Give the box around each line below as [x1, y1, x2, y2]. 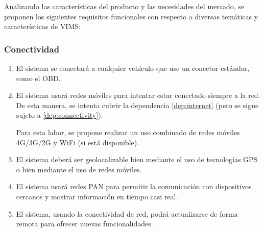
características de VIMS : [4, 21, 81, 32]
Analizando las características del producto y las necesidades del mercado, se [4, 1, 245, 11]
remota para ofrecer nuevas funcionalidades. [16, 218, 153, 229]
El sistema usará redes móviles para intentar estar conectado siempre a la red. [16, 90, 260, 100]
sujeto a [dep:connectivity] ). [16, 110, 103, 120]
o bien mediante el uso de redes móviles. [16, 164, 142, 174]
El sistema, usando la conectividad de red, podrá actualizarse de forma [16, 208, 238, 219]
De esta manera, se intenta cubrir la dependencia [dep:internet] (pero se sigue [16, 99, 259, 110]
